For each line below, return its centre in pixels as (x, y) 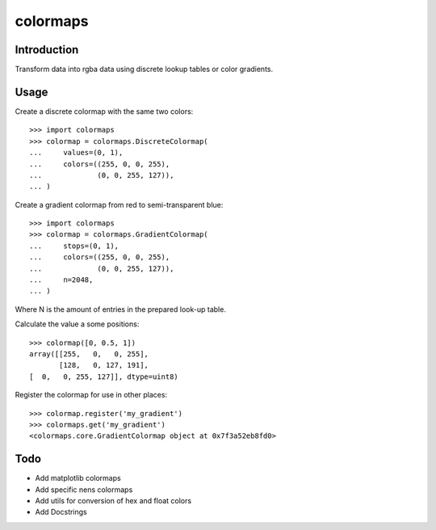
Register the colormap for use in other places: (91, 395)
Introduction (47, 50)
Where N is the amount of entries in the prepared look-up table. (120, 309)
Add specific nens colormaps (84, 490)
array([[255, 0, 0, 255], (89, 354)
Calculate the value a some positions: (77, 324)
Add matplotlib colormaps (78, 478)
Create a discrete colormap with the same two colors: (104, 111)
